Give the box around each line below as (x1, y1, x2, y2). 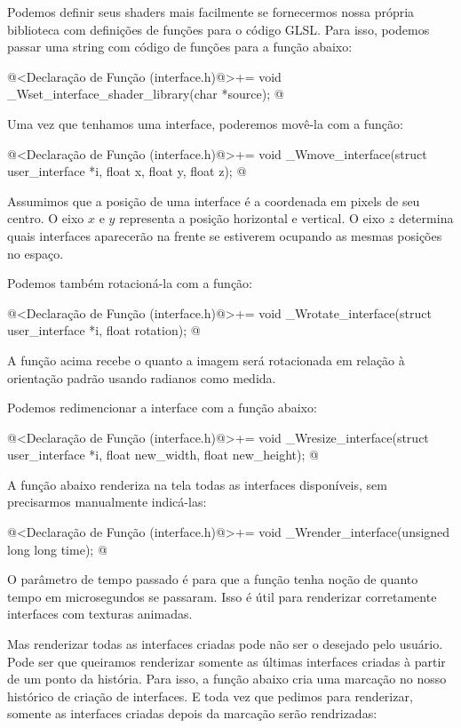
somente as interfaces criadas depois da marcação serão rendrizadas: (7, 704, 378, 723)
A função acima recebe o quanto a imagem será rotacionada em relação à (7, 350, 405, 369)
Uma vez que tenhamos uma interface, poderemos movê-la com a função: (7, 114, 403, 132)
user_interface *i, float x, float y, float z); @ (7, 162, 247, 180)
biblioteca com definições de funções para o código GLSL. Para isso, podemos (7, 20, 430, 38)
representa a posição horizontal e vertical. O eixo (119, 209, 385, 228)
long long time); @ (7, 540, 107, 558)
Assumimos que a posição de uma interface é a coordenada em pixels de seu (7, 191, 420, 210)
